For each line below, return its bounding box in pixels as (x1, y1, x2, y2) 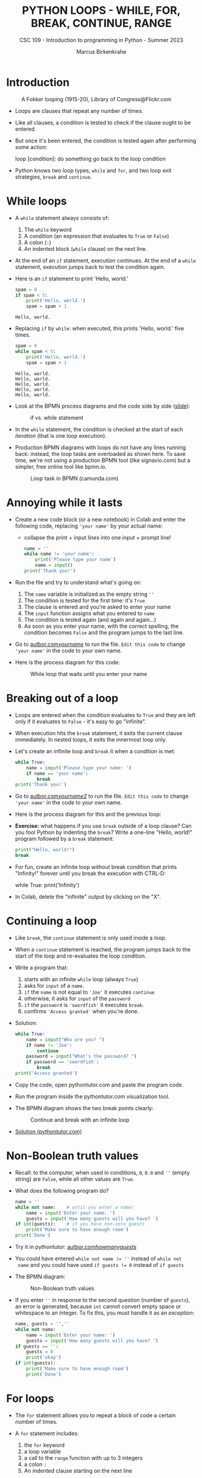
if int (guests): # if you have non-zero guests (14, 1221, 145, 1227)
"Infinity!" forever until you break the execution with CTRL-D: (14, 870, 166, 877)
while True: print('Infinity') (14, 882, 80, 888)
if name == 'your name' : (26, 770, 89, 777)
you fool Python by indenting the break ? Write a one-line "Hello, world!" (14, 829, 193, 836)
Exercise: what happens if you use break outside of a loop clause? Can (14, 823, 192, 830)
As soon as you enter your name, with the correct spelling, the (24, 622, 179, 630)
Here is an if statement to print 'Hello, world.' (14, 275, 128, 282)
